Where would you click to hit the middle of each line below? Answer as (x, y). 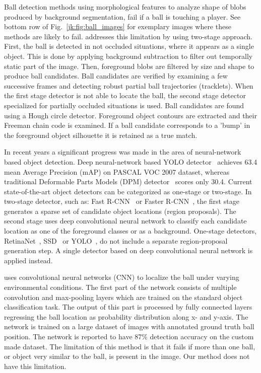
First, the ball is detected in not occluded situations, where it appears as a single (129, 46)
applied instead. (28, 260)
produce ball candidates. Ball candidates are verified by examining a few (116, 76)
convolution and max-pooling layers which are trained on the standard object (123, 297)
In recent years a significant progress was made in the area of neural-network (123, 152)
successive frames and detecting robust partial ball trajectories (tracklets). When (129, 85)
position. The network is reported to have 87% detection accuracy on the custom (129, 336)
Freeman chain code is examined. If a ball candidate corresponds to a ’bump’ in (127, 125)
